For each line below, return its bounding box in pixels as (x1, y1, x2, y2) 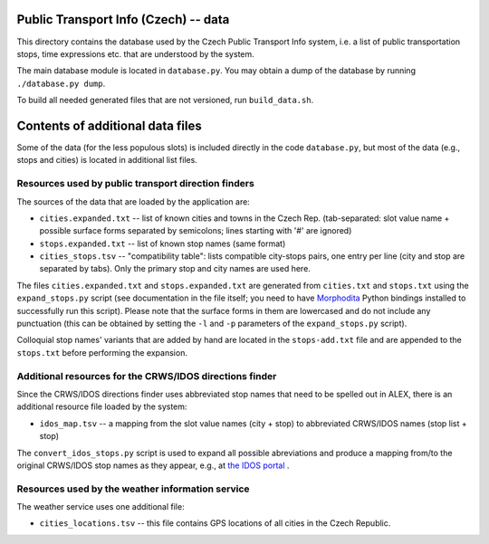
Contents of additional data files (16, 118, 203, 133)
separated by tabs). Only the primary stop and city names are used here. (39, 263, 312, 274)
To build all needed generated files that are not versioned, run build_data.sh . (16, 95, 314, 106)
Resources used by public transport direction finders (16, 177, 255, 190)
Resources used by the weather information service (16, 482, 250, 495)
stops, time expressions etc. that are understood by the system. (16, 48, 255, 59)
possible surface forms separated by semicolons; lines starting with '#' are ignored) (39, 225, 352, 236)
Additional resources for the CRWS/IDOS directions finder (16, 369, 277, 382)
